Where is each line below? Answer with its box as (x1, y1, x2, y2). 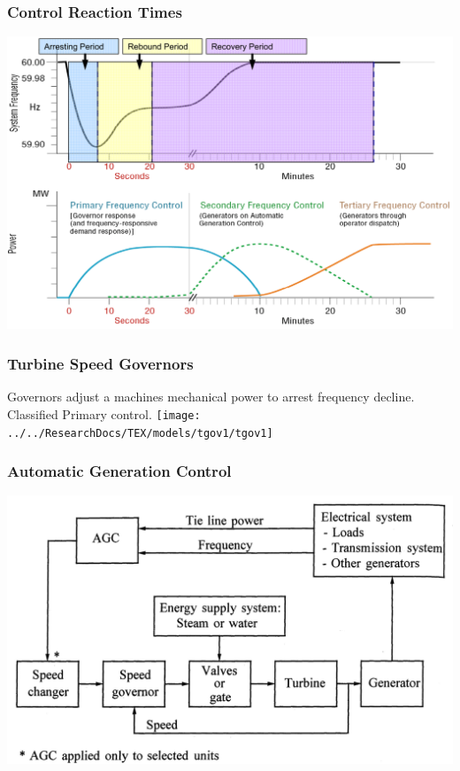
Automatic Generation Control (7, 460, 232, 482)
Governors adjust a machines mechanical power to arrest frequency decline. (7, 387, 415, 406)
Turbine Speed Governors (7, 352, 194, 374)
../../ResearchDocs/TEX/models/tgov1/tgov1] (7, 426, 273, 440)
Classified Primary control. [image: (7, 404, 201, 423)
